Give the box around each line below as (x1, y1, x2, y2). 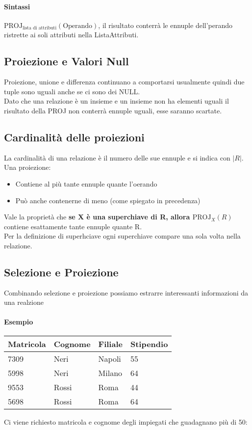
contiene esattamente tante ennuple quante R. (4, 221, 142, 231)
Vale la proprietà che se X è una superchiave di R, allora (4, 212, 190, 222)
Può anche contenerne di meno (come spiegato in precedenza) (15, 195, 201, 205)
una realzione (4, 297, 44, 307)
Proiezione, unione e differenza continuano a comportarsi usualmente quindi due (4, 77, 245, 87)
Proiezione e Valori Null (4, 54, 129, 69)
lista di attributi (22, 26, 57, 31)
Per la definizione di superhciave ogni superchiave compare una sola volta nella (4, 231, 241, 241)
